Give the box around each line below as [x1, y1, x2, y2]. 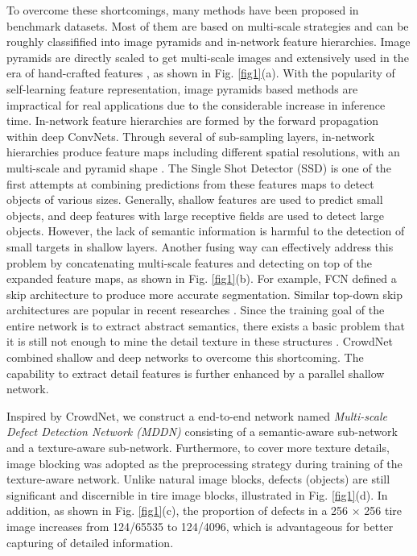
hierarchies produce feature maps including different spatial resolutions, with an [6, 143, 400, 160]
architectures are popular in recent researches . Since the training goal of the [6, 301, 385, 318]
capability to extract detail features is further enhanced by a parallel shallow [6, 364, 385, 381]
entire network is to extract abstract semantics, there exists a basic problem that [6, 317, 405, 334]
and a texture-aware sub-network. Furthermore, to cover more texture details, [6, 439, 390, 456]
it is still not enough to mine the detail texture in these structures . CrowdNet [6, 333, 394, 350]
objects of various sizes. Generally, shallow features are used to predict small [6, 191, 383, 208]
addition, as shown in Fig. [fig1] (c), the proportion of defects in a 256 [6, 502, 349, 519]
